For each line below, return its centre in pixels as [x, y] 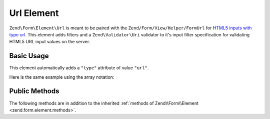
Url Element [34, 13]
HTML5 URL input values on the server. [50, 42]
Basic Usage [29, 56]
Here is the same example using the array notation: [62, 77]
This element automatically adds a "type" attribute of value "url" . [79, 68]
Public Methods [34, 91]
